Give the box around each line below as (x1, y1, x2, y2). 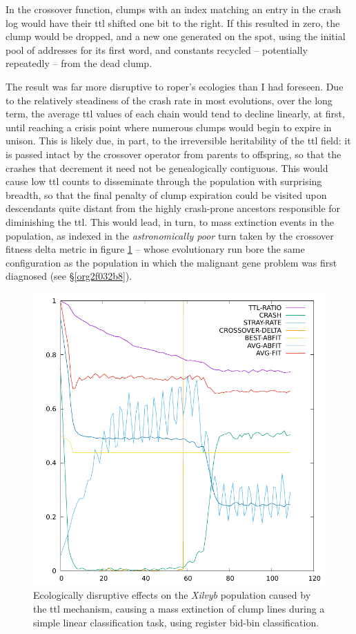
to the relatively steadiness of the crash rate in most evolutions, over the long (6, 93, 333, 107)
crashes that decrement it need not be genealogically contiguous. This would (6, 160, 328, 175)
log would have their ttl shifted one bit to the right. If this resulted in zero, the (6, 15, 340, 30)
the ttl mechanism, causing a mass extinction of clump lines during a (33, 602, 325, 616)
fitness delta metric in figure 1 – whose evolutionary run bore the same (6, 242, 305, 256)
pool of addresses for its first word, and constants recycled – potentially (6, 42, 308, 57)
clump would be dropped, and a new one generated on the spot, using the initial (6, 29, 346, 44)
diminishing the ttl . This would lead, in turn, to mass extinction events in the (6, 214, 335, 229)
